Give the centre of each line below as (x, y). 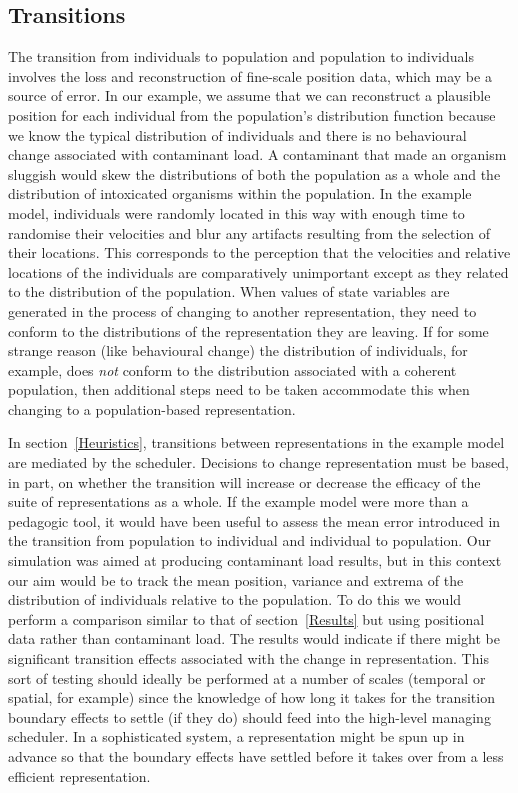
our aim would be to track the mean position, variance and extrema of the (236, 579)
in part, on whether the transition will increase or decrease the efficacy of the (244, 481)
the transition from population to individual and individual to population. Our (249, 540)
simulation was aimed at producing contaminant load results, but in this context (255, 560)
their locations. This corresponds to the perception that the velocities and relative (259, 252)
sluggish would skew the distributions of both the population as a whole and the (254, 173)
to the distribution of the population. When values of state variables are (229, 291)
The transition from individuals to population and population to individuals (241, 56)
